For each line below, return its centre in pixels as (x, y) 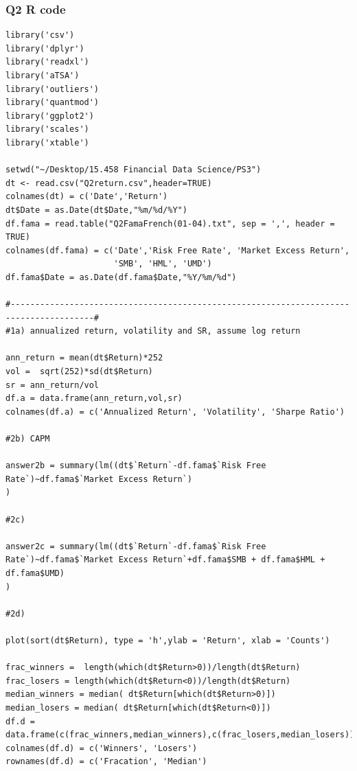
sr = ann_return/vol (53, 385)
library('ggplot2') (50, 116)
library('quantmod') (53, 103)
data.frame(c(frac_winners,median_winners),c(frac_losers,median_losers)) (180, 735)
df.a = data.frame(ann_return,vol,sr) (94, 399)
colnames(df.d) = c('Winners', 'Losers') (102, 748)
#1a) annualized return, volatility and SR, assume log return (153, 331)
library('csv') (40, 35)
